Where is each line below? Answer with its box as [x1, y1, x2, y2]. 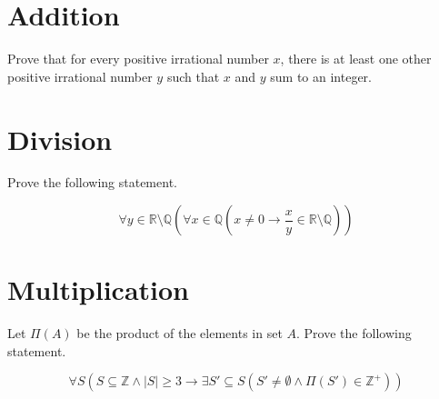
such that [166, 66, 220, 85]
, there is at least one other [280, 49, 432, 68]
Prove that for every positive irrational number [7, 49, 269, 68]
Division [7, 120, 113, 157]
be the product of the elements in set [76, 324, 283, 343]
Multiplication [7, 271, 190, 308]
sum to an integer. [270, 66, 372, 85]
